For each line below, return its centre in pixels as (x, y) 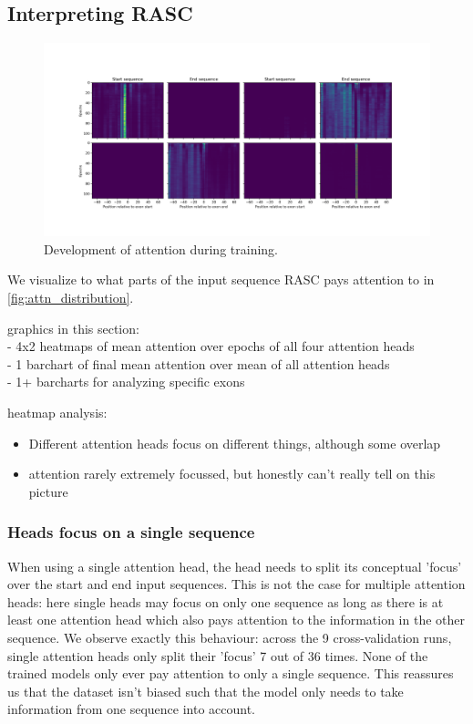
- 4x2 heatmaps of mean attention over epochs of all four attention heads (211, 346)
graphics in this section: (73, 328)
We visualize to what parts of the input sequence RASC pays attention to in (221, 279)
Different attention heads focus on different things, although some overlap (235, 443)
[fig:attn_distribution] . (71, 297)
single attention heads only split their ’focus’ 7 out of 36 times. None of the (218, 655)
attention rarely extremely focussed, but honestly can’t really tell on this (232, 474)
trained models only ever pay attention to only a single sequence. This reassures (231, 673)
